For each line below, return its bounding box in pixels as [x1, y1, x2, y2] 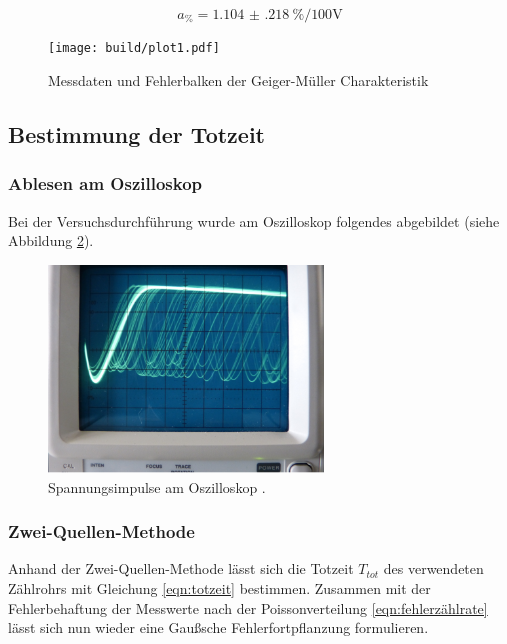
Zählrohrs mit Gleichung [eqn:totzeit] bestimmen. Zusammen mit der [8, 578, 431, 599]
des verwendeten [383, 558, 484, 579]
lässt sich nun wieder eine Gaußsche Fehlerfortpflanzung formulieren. [8, 617, 429, 638]
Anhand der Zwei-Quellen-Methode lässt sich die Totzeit [8, 558, 354, 579]
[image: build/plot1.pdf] [48, 41, 220, 56]
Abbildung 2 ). [8, 230, 94, 251]
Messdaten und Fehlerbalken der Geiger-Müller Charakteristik [48, 70, 429, 91]
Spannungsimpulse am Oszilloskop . [48, 476, 266, 497]
